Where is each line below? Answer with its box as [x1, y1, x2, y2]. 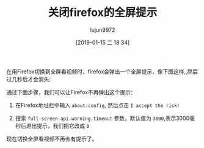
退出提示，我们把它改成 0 [26, 122, 90, 129]
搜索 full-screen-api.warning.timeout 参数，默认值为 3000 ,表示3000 [15, 114, 190, 122]
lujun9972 [90, 26, 115, 34]
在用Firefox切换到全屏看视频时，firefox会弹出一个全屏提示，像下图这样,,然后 [6, 68, 199, 75]
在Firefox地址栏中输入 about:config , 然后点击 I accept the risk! [15, 102, 180, 109]
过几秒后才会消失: [6, 75, 51, 83]
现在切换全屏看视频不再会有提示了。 [6, 135, 98, 142]
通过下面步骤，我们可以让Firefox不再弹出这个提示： [6, 88, 136, 95]
